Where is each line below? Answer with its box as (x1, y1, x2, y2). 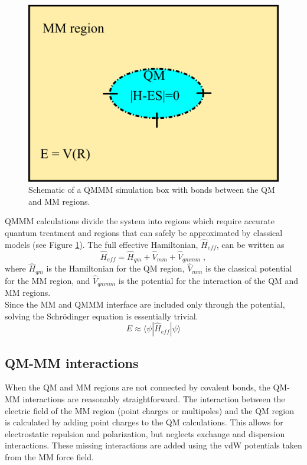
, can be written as (216, 238, 285, 250)
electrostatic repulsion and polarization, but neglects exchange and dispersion (5, 427, 285, 440)
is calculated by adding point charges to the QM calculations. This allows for (5, 416, 283, 428)
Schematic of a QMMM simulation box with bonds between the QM (28, 183, 275, 196)
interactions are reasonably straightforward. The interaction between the (22, 392, 285, 405)
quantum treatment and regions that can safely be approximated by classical (5, 226, 283, 238)
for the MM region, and (5, 274, 90, 286)
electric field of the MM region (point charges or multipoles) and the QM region (5, 404, 294, 416)
